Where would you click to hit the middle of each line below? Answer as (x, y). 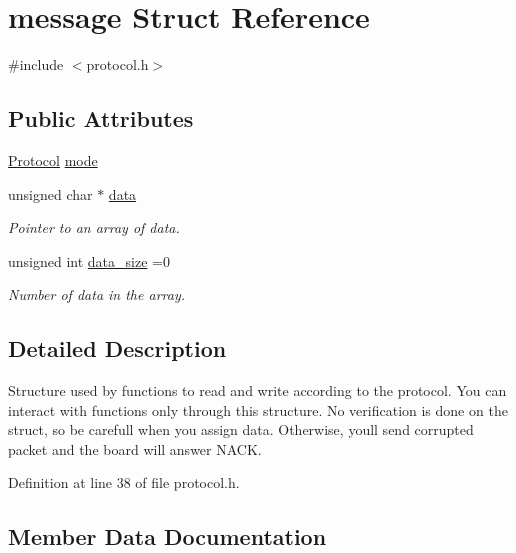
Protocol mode (53, 159)
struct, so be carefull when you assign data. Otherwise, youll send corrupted (241, 429)
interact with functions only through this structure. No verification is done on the (258, 409)
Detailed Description (117, 348)
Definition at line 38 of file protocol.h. (124, 482)
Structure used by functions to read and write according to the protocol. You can (257, 390)
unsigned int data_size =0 (89, 260)
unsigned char (50, 193)
